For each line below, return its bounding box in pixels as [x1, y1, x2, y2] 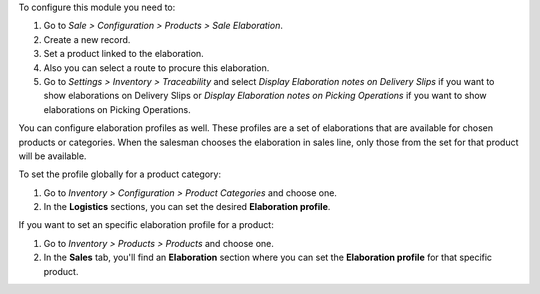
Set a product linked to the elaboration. [43, 48, 204, 60]
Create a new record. [43, 33, 131, 45]
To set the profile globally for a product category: [18, 168, 222, 180]
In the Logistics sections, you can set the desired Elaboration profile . [43, 201, 331, 213]
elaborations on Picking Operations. [43, 103, 191, 115]
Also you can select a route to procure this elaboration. [43, 61, 270, 74]
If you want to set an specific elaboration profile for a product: [18, 219, 274, 231]
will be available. [18, 150, 87, 162]
